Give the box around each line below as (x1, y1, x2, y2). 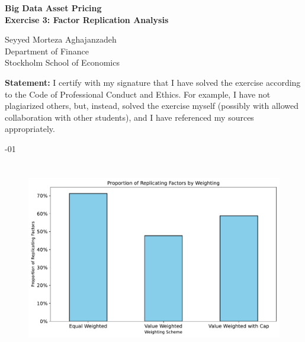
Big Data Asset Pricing (5, 2, 102, 14)
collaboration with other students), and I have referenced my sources (5, 111, 254, 123)
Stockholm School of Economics (5, 56, 120, 69)
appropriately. (5, 122, 55, 135)
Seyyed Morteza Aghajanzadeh (5, 33, 117, 46)
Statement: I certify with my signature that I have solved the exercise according (5, 76, 301, 88)
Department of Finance (5, 44, 89, 57)
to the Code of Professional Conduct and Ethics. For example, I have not (5, 88, 271, 100)
